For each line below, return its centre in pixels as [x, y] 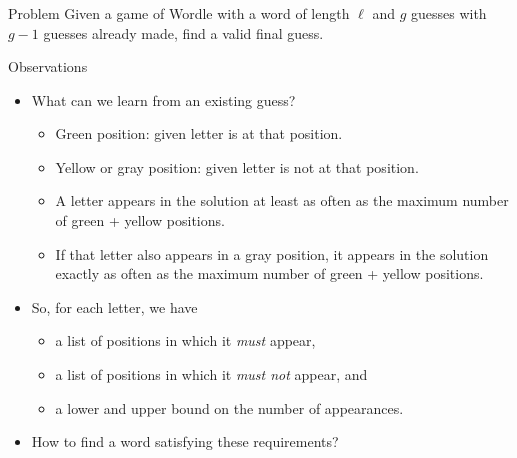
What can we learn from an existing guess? [163, 99]
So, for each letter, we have [114, 306]
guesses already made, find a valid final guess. [183, 32]
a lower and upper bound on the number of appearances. [229, 407]
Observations [48, 66]
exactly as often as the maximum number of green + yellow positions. [269, 273]
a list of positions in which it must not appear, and [211, 374]
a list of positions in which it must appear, [185, 340]
